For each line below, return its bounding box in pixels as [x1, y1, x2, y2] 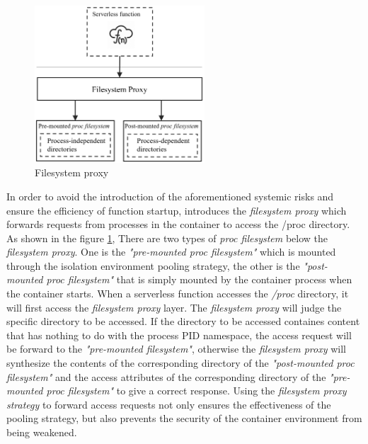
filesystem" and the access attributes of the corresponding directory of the [6, 369, 326, 384]
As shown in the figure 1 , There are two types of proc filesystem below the [6, 230, 328, 245]
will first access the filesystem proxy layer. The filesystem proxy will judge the [6, 300, 342, 314]
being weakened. [6, 425, 77, 439]
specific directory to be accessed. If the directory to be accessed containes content [6, 314, 360, 329]
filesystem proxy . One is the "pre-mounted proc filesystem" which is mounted [6, 244, 336, 259]
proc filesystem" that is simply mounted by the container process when [46, 272, 352, 287]
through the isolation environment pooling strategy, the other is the [6, 258, 300, 273]
